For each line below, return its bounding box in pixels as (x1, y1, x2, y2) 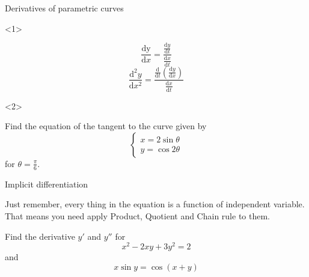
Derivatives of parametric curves (5, 2, 124, 14)
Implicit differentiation (5, 177, 88, 190)
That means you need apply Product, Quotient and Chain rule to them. (5, 209, 270, 222)
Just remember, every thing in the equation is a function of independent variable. (5, 198, 305, 210)
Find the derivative (5, 230, 75, 242)
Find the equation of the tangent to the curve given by (5, 120, 207, 132)
